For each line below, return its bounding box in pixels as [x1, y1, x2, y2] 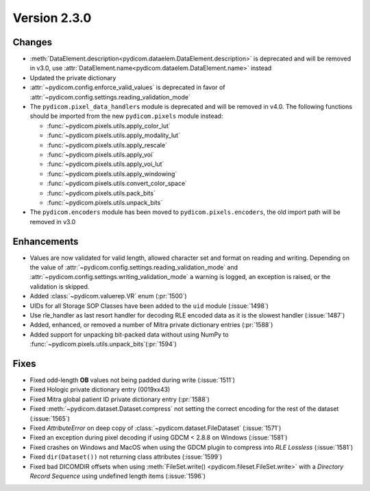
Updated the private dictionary [29, 73, 116, 82]
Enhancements [12, 235, 79, 247]
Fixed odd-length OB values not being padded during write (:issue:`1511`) [29, 376, 236, 384]
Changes [12, 36, 53, 48]
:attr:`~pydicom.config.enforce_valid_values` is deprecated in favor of [29, 83, 225, 92]
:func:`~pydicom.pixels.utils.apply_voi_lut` [47, 160, 164, 168]
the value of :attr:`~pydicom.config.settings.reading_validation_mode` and [29, 263, 238, 271]
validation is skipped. [29, 282, 90, 291]
